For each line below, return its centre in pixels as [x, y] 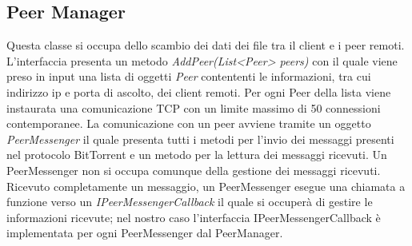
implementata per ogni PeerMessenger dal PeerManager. [145, 233]
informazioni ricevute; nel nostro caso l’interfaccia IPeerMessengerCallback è [194, 217]
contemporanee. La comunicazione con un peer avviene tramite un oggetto [189, 123]
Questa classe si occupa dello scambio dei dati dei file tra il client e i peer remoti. [206, 45]
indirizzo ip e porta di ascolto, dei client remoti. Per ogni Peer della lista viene [199, 91]
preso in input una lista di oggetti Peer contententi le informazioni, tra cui [189, 76]
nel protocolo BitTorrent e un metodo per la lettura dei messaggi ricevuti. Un [197, 155]
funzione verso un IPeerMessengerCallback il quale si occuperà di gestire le [190, 202]
